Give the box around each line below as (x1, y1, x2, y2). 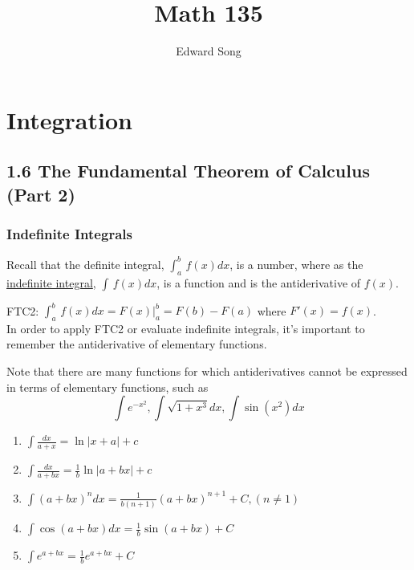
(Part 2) (6, 181, 75, 206)
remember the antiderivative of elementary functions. (6, 336, 267, 352)
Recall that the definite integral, (6, 255, 164, 272)
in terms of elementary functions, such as (6, 378, 209, 395)
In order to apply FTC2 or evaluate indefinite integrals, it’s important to (6, 320, 365, 336)
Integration (6, 103, 132, 136)
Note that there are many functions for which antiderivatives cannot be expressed (6, 363, 408, 380)
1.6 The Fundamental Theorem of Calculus (6, 158, 370, 183)
